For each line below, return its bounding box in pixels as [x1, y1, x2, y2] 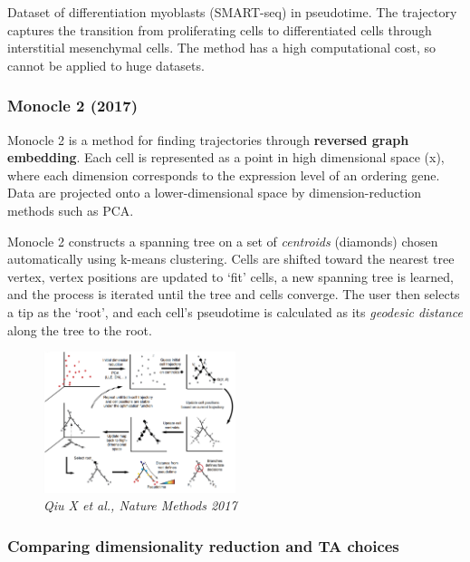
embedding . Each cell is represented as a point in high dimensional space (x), [7, 148, 445, 167]
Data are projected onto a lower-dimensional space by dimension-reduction [7, 183, 422, 202]
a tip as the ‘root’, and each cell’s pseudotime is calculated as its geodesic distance [7, 302, 463, 321]
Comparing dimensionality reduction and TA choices [7, 534, 399, 557]
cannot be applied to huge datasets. [7, 55, 205, 74]
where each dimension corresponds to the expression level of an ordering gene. [7, 165, 440, 184]
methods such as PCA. [7, 200, 134, 219]
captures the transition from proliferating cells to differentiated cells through [7, 20, 432, 39]
